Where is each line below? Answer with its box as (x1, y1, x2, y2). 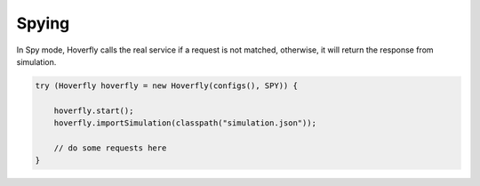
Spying (16, 13, 70, 33)
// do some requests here (53, 142, 167, 153)
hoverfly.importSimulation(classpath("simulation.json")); (53, 118, 317, 128)
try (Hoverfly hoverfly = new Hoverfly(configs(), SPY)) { (35, 80, 298, 91)
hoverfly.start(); (53, 105, 134, 116)
